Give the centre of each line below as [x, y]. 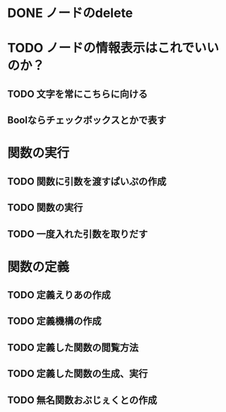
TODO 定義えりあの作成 [59, 295]
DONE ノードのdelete [70, 13]
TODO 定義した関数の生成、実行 [78, 374]
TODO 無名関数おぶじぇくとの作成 [82, 400]
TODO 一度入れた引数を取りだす [78, 234]
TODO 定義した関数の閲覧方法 [73, 347]
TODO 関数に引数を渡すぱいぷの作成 [87, 181]
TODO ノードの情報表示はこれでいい [113, 48]
